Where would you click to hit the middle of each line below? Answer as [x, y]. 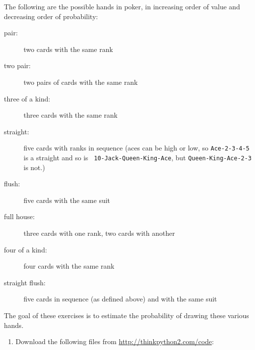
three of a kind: [27, 98]
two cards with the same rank [68, 49]
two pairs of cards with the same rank [81, 82]
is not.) [34, 167]
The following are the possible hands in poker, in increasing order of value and [122, 6]
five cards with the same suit [67, 200]
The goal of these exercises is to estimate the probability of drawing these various [127, 315]
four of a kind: [26, 249]
